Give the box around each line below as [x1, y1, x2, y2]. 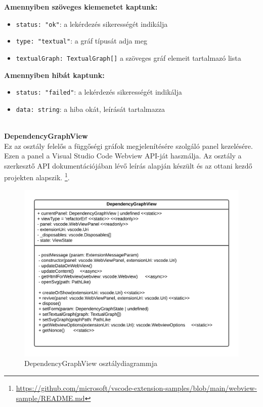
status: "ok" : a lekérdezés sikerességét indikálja [16, 18, 168, 29]
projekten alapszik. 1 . [4, 171, 70, 183]
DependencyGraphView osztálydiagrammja [24, 358, 157, 369]
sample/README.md [16, 392, 85, 403]
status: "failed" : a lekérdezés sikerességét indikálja [16, 87, 182, 97]
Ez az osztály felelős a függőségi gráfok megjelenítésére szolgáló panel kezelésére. [4, 140, 253, 151]
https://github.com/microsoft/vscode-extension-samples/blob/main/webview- [16, 383, 257, 393]
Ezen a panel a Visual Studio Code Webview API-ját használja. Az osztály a [4, 150, 242, 161]
